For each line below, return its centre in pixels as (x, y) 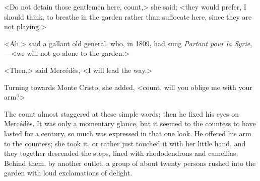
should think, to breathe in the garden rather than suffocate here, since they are (128, 16)
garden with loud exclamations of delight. (68, 173)
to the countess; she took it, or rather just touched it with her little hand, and (125, 143)
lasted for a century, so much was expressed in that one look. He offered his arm (128, 133)
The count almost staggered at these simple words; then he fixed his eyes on (122, 113)
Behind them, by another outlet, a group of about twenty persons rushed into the (130, 163)
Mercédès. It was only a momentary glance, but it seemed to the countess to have (130, 123)
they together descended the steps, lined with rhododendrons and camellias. (121, 153)
